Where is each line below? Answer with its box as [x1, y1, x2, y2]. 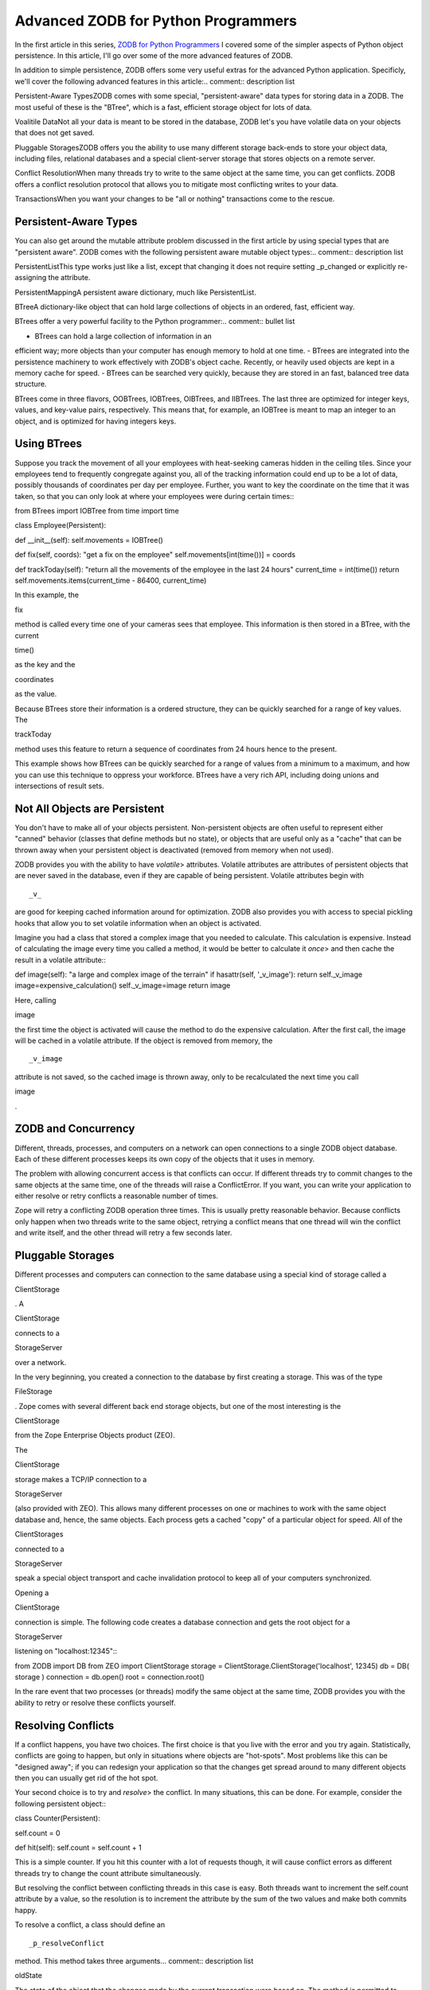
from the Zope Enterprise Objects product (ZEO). [14, 1430, 175, 1440]
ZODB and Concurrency [14, 1122, 135, 1136]
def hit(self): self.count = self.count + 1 [14, 1843, 143, 1852]
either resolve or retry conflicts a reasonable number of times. [14, 1191, 219, 1201]
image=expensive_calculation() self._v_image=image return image [14, 981, 231, 990]
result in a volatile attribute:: [14, 955, 107, 965]
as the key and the [14, 660, 76, 669]
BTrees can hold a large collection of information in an [34, 331, 213, 341]
